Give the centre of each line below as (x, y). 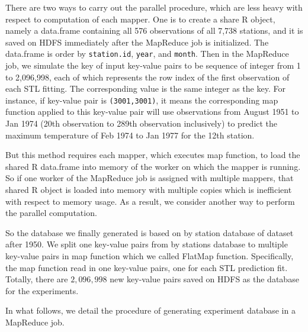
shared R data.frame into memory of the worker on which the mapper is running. (153, 166)
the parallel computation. (51, 213)
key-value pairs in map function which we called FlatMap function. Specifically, (150, 256)
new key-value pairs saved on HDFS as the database (204, 279)
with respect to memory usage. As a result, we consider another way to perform (150, 201)
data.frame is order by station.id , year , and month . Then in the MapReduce (147, 54)
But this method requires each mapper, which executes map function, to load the (153, 155)
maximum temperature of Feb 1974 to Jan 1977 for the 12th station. (130, 135)
